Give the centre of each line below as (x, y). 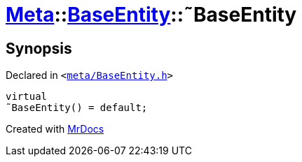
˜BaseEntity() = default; (77, 108)
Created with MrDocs (55, 129)
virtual (27, 97)
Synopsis (39, 48)
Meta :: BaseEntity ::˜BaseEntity (151, 15)
